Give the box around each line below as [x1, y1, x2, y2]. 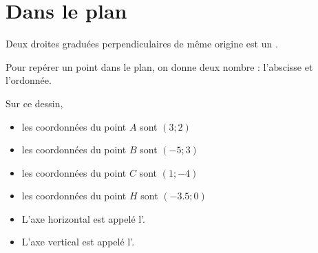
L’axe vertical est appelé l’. [21, 234, 135, 249]
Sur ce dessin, [6, 96, 63, 110]
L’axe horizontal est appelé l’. [21, 211, 145, 225]
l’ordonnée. [6, 73, 52, 87]
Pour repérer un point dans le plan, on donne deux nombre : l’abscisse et [6, 59, 313, 74]
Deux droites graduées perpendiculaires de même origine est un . [6, 36, 278, 51]
